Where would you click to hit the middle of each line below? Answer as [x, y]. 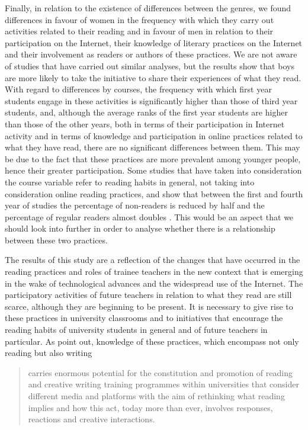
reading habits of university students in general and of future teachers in [136, 330]
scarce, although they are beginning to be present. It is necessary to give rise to [149, 306]
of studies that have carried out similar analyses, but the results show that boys [150, 65]
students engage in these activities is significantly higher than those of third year [151, 100]
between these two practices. [56, 240]
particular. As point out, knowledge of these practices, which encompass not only [152, 341]
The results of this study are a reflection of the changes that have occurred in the [153, 260]
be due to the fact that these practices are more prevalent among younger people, [153, 158]
